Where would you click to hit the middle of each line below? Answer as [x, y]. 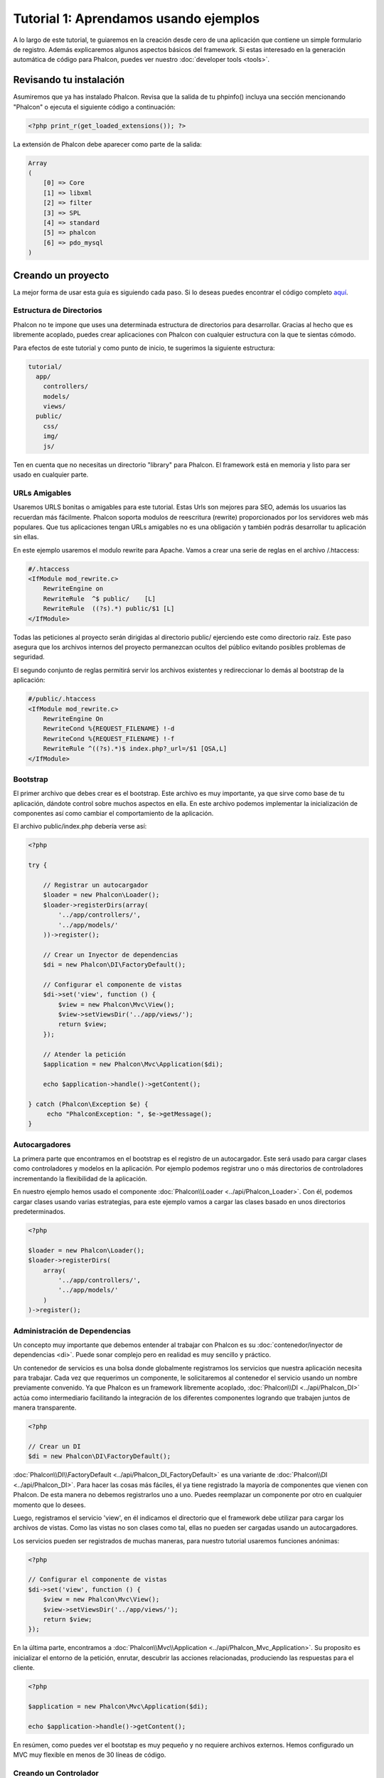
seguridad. [29, 657]
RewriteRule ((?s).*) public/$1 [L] [109, 609]
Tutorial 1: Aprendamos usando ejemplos [137, 18]
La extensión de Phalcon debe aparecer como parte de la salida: [107, 144]
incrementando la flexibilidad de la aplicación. [80, 1178]
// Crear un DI [54, 1446]
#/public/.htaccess [62, 699]
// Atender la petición [84, 1054]
